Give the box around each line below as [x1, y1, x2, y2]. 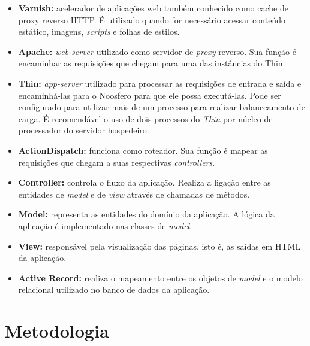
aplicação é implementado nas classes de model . [18, 219, 192, 232]
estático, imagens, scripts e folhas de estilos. [18, 25, 180, 38]
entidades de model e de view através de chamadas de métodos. [18, 187, 250, 200]
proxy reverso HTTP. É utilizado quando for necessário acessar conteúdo [18, 13, 285, 26]
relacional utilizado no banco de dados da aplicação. [18, 283, 210, 296]
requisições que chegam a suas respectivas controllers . [18, 156, 215, 168]
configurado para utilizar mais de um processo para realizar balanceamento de [18, 101, 305, 113]
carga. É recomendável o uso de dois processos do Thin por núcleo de [18, 112, 273, 125]
